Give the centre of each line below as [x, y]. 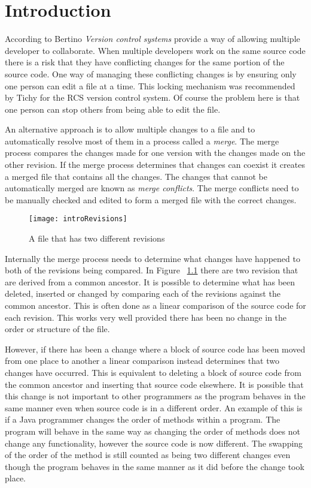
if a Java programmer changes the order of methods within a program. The [143, 419]
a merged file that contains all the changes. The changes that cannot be [136, 176]
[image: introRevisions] [78, 219]
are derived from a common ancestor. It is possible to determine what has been [150, 281]
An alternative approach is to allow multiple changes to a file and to [130, 129]
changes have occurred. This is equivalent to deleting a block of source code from [153, 373]
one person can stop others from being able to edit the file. [113, 109]
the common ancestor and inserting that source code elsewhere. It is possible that [154, 384]
